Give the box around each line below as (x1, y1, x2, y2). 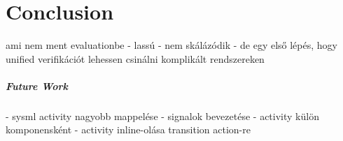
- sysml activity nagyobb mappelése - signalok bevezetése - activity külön (6, 108, 319, 123)
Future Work (6, 78, 68, 93)
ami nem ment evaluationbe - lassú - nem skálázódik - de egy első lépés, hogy (6, 38, 337, 52)
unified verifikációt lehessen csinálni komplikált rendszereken (6, 51, 265, 66)
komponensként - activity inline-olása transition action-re (6, 122, 251, 137)
